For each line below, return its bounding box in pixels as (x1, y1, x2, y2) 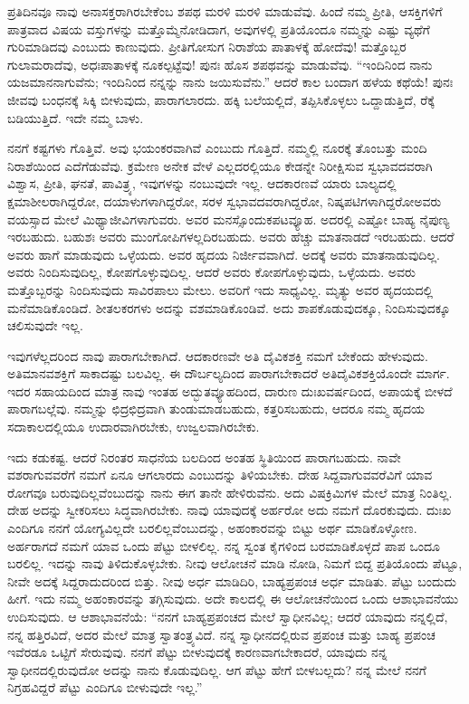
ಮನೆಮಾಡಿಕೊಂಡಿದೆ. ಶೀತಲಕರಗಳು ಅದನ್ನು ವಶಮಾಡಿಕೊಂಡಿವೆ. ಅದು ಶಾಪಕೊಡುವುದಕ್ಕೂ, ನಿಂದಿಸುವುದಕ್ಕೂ (7, 298, 451, 317)
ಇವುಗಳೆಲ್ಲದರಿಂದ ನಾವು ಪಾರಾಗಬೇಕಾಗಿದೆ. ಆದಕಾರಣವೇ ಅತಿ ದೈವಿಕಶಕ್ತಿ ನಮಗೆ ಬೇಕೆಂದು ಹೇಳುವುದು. (7, 346, 428, 365)
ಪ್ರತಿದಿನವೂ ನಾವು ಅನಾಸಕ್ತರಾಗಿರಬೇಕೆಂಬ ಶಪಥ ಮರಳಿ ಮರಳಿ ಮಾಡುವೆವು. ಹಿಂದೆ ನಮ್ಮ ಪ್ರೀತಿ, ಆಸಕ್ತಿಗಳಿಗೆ (7, 2, 443, 20)
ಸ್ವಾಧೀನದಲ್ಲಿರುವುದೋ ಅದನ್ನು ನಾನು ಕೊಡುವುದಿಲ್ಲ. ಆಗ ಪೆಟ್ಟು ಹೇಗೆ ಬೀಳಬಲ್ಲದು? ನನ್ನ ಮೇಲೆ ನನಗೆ (7, 660, 426, 679)
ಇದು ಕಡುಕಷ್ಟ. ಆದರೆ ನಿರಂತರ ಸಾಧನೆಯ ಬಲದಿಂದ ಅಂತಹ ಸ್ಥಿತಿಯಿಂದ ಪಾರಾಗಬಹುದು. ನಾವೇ (7, 447, 401, 466)
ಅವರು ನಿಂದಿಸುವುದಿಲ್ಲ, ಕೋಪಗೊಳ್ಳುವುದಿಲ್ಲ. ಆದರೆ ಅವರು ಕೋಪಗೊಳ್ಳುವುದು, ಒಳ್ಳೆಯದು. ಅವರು (7, 262, 416, 281)
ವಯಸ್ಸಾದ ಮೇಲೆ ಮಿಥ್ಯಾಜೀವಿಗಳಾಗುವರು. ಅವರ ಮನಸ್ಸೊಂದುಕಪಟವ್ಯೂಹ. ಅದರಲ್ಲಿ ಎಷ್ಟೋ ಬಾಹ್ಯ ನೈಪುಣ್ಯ (7, 209, 450, 228)
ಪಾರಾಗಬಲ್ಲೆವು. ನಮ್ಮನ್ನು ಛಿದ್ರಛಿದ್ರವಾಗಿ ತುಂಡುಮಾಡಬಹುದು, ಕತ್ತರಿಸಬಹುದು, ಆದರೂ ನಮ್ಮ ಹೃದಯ (7, 399, 426, 418)
